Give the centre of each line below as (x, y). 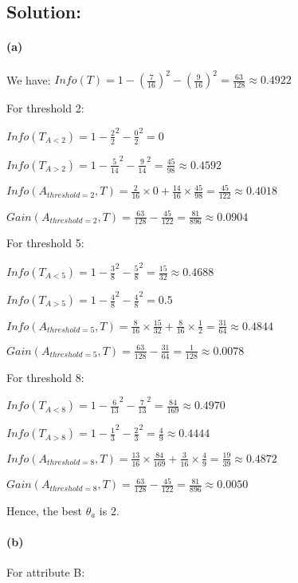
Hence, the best (44, 511)
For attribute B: (46, 572)
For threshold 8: (45, 377)
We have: (29, 79)
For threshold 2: (45, 108)
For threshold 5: (45, 243)
